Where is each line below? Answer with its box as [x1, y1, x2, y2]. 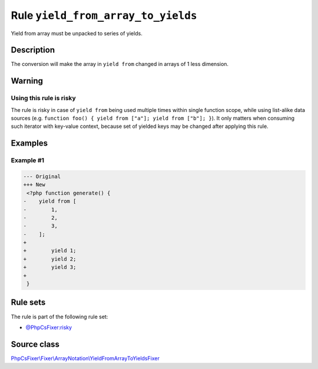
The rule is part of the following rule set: [11, 313, 108, 320]
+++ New [23, 182, 45, 188]
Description [11, 45, 55, 55]
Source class [11, 339, 60, 349]
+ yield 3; [23, 264, 77, 271]
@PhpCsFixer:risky [25, 324, 72, 331]
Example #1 [11, 156, 44, 164]
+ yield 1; [23, 248, 77, 254]
